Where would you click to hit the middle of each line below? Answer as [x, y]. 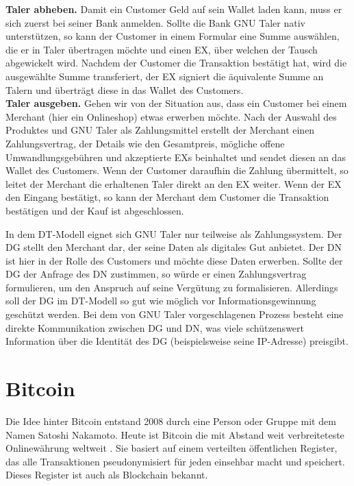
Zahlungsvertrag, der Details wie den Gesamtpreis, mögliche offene [145, 143]
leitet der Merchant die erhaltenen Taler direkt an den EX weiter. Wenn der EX [174, 183]
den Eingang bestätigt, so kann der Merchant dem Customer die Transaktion [167, 197]
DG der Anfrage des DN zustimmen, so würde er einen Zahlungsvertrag [156, 274]
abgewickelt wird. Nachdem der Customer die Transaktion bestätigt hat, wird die [176, 63]
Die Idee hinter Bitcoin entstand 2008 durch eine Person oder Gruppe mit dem [171, 421]
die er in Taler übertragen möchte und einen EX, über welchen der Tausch [162, 49]
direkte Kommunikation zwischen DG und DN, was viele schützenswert [155, 327]
